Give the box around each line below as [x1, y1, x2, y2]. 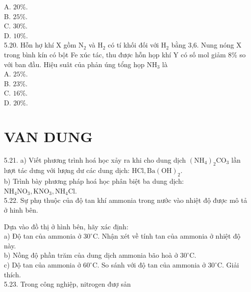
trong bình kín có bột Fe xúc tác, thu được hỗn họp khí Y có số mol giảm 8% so [4, 49, 246, 59]
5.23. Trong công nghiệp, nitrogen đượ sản [4, 279, 131, 289]
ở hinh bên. [4, 205, 38, 215]
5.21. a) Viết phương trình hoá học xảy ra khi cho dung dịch [4, 154, 186, 165]
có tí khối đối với [108, 40, 159, 50]
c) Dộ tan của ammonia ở [4, 260, 81, 269]
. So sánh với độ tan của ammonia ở [97, 260, 206, 269]
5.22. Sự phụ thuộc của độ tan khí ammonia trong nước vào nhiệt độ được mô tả [4, 195, 247, 205]
